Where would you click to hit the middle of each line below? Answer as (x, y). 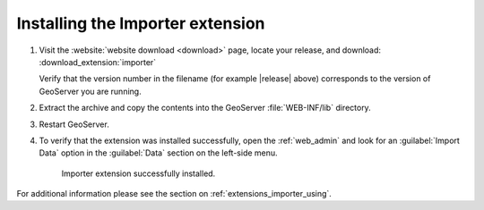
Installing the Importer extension (141, 23)
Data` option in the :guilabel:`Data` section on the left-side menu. (158, 153)
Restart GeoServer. (74, 124)
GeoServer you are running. (91, 91)
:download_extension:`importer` (98, 62)
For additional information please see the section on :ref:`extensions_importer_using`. (174, 194)
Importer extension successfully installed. (138, 173)
